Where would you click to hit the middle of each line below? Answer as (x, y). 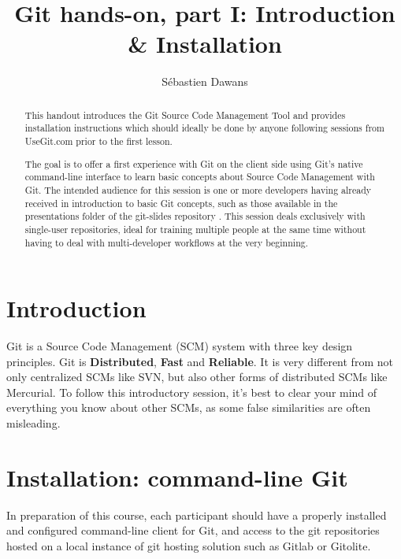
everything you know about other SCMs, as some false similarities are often (189, 407)
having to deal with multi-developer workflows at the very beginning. (167, 242)
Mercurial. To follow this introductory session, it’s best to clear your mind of (192, 392)
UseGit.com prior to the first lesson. (98, 141)
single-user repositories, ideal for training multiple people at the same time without (195, 229)
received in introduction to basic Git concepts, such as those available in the (181, 203)
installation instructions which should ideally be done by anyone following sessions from (204, 128)
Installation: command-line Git (177, 477)
